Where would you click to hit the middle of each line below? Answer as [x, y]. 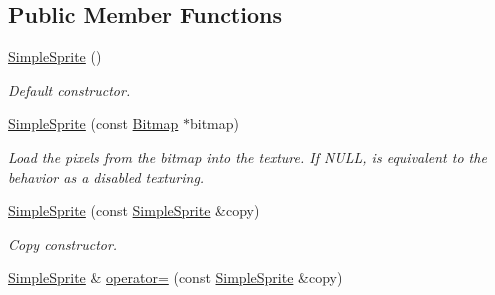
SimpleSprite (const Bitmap [93, 123]
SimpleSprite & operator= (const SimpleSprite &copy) [175, 277]
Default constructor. [69, 89]
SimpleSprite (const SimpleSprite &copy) [134, 210]
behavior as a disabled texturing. [106, 176]
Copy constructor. [63, 243]
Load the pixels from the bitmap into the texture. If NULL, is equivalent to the [247, 156]
